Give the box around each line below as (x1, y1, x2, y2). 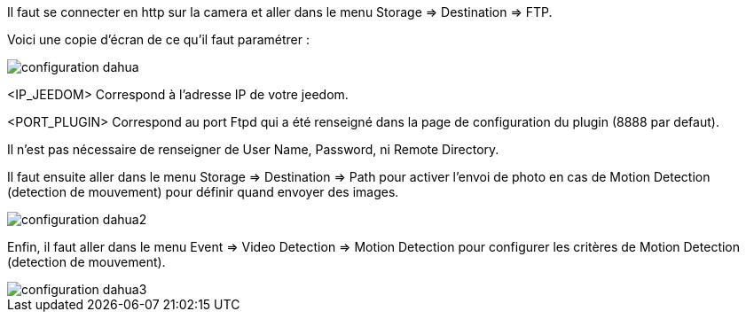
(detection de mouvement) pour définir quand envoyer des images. (7, 184, 399, 199)
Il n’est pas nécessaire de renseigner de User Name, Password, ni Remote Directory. (7, 142, 499, 157)
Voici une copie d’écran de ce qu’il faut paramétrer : (7, 32, 310, 47)
